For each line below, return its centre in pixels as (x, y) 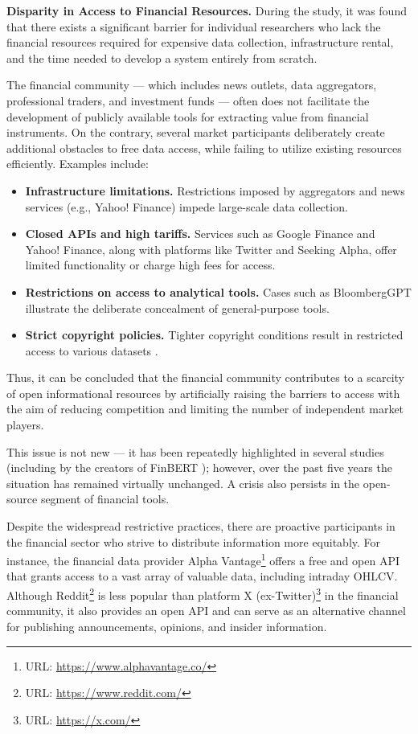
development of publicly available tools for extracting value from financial (188, 116)
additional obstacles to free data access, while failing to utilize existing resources (204, 148)
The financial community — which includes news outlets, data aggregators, (192, 85)
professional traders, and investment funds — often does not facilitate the (188, 100)
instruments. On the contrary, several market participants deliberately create (196, 132)
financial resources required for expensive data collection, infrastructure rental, (200, 42)
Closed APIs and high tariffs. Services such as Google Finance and (200, 234)
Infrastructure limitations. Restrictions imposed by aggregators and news (215, 190)
